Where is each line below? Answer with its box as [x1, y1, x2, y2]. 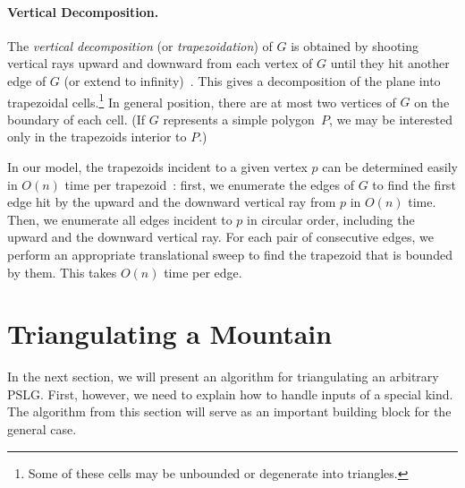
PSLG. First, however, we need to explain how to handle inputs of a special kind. [7, 384, 453, 403]
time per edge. [164, 262, 242, 281]
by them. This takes [7, 262, 117, 281]
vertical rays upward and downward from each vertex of [7, 54, 313, 73]
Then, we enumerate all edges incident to [7, 210, 232, 228]
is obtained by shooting [291, 36, 419, 55]
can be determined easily [322, 158, 458, 176]
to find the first [372, 175, 456, 193]
